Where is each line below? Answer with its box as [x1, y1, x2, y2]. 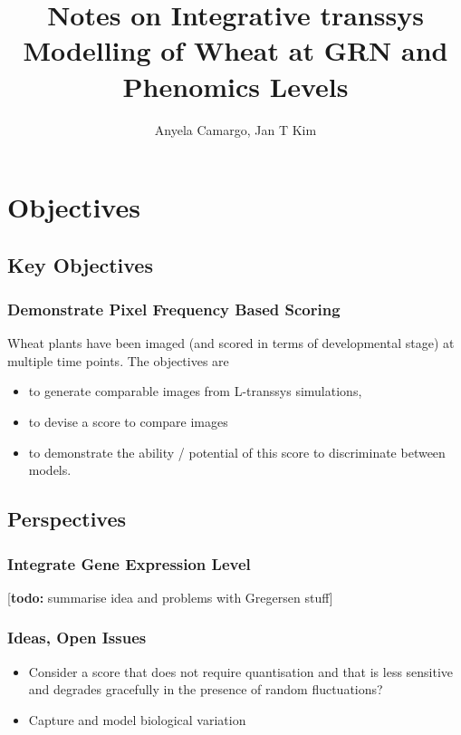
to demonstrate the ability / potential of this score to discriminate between [28, 442, 446, 461]
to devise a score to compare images [28, 412, 228, 431]
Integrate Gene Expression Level [7, 552, 251, 575]
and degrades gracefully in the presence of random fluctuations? [28, 680, 383, 699]
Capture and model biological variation [28, 710, 246, 729]
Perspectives [7, 505, 127, 533]
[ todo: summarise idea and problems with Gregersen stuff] [7, 587, 333, 606]
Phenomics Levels [122, 67, 349, 104]
